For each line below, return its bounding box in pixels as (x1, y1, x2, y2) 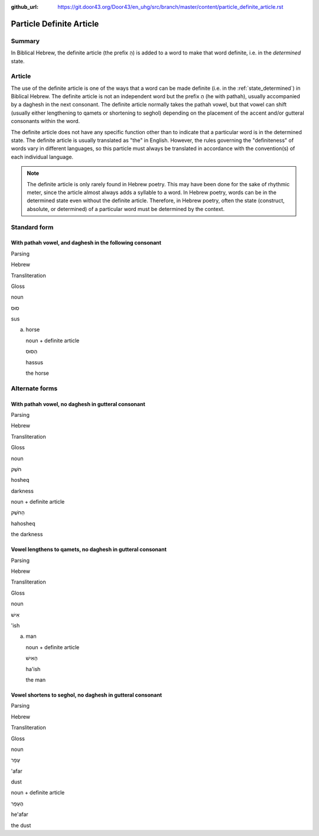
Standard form (11, 223, 54, 231)
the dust (11, 822, 31, 829)
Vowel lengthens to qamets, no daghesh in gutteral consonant (11, 546, 167, 553)
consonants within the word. (11, 118, 80, 125)
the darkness (11, 531, 43, 538)
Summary (11, 37, 40, 45)
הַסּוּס (25, 348, 38, 355)
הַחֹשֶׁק (11, 509, 25, 516)
